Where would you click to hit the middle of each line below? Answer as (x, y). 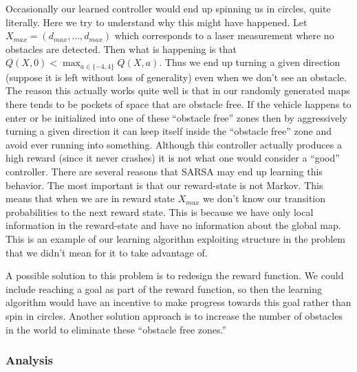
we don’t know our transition (264, 198)
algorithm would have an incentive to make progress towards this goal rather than (178, 302)
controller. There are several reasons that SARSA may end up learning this (164, 171)
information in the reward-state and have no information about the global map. (173, 225)
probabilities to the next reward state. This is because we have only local (160, 211)
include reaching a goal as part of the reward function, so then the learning (164, 288)
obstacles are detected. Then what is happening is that (121, 48)
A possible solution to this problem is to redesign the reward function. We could (175, 275)
